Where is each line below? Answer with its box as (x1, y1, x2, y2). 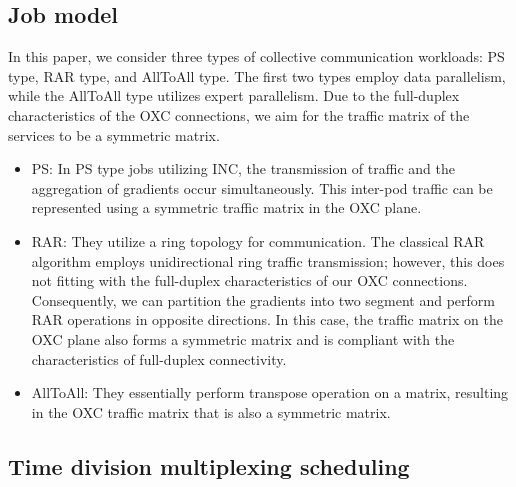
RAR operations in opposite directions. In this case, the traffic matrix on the (31, 309, 503, 330)
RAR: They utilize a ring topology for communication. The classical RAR (31, 230, 485, 251)
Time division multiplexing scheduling (8, 450, 410, 481)
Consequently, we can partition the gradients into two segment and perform (31, 289, 495, 310)
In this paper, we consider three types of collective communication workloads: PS (8, 46, 505, 67)
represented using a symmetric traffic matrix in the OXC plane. (31, 197, 422, 218)
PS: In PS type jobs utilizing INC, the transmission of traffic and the (31, 158, 455, 179)
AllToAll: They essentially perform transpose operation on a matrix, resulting (31, 382, 509, 403)
